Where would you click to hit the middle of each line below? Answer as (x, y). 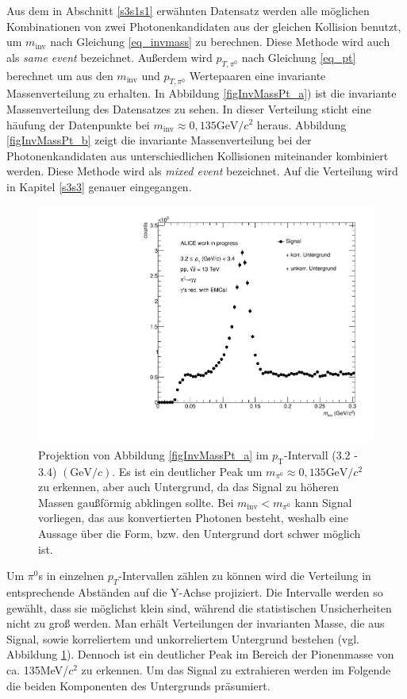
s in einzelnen (71, 576)
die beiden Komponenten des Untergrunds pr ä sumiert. (138, 685)
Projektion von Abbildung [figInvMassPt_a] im (154, 454)
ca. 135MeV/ (38, 669)
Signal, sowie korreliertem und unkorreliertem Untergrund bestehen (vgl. (183, 638)
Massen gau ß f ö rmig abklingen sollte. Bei (136, 502)
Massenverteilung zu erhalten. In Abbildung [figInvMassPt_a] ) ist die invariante (202, 93)
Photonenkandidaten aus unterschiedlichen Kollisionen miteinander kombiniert (198, 155)
